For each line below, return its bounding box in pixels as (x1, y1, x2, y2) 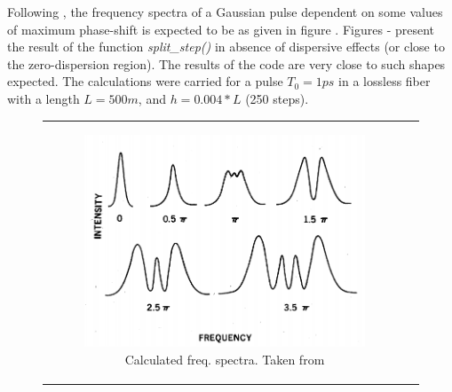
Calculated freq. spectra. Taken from (124, 349, 325, 368)
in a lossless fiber (338, 72, 431, 90)
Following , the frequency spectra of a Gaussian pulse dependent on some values (7, 3, 443, 20)
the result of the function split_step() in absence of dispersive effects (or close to (7, 37, 445, 56)
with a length (7, 89, 80, 107)
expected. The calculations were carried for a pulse (7, 72, 283, 90)
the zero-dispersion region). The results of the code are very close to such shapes (7, 54, 446, 73)
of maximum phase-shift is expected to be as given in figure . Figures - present (7, 20, 435, 38)
